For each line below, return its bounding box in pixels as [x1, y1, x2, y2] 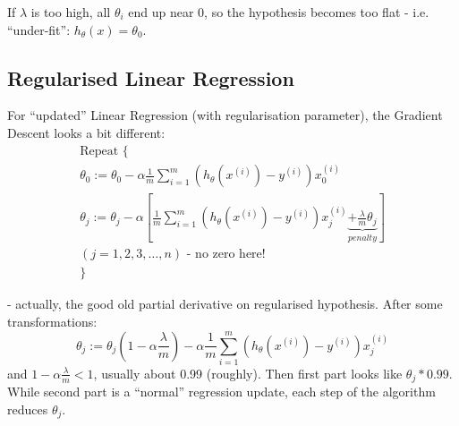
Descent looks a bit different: [7, 123, 166, 141]
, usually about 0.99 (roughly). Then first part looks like [93, 363, 403, 382]
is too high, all [30, 3, 111, 21]
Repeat [80, 144, 119, 158]
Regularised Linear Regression [7, 64, 294, 91]
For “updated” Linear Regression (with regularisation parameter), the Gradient [7, 106, 443, 124]
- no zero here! [186, 248, 266, 261]
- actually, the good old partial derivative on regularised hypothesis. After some [7, 294, 443, 313]
